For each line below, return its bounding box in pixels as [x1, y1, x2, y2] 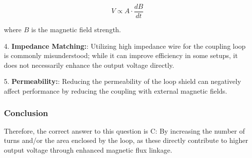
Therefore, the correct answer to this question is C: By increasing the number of [4, 125, 245, 136]
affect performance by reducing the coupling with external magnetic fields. [4, 86, 227, 96]
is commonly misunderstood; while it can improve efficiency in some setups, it [4, 50, 238, 60]
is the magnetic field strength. [31, 24, 121, 35]
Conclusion [4, 106, 48, 118]
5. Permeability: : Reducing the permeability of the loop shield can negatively [4, 76, 241, 86]
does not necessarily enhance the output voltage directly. [4, 59, 175, 70]
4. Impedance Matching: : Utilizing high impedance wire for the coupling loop [4, 40, 246, 51]
